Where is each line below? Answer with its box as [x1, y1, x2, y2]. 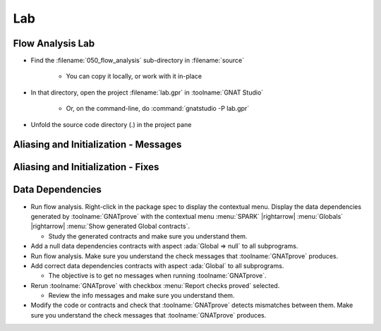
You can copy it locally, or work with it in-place [66, 72, 202, 80]
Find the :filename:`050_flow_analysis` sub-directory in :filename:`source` [30, 56, 245, 65]
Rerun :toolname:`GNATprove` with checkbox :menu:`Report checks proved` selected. [30, 281, 280, 289]
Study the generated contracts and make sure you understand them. [48, 231, 248, 240]
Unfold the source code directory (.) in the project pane [30, 120, 192, 128]
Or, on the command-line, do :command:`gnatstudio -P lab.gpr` [66, 104, 250, 113]
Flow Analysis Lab [13, 37, 95, 49]
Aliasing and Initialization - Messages [13, 138, 182, 151]
